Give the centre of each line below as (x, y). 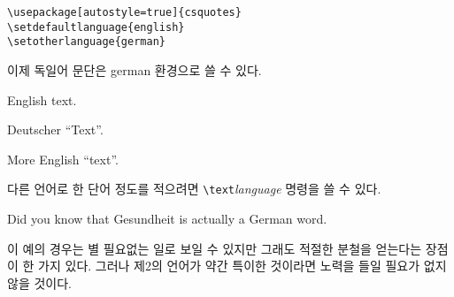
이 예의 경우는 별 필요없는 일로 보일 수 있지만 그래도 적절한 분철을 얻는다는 (215, 248)
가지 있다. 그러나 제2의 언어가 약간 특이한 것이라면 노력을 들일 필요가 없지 (242, 266)
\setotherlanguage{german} (86, 42)
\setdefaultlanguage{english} (96, 27)
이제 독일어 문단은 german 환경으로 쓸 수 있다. (135, 69)
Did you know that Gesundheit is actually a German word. (167, 218)
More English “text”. (63, 159)
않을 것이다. (39, 282)
